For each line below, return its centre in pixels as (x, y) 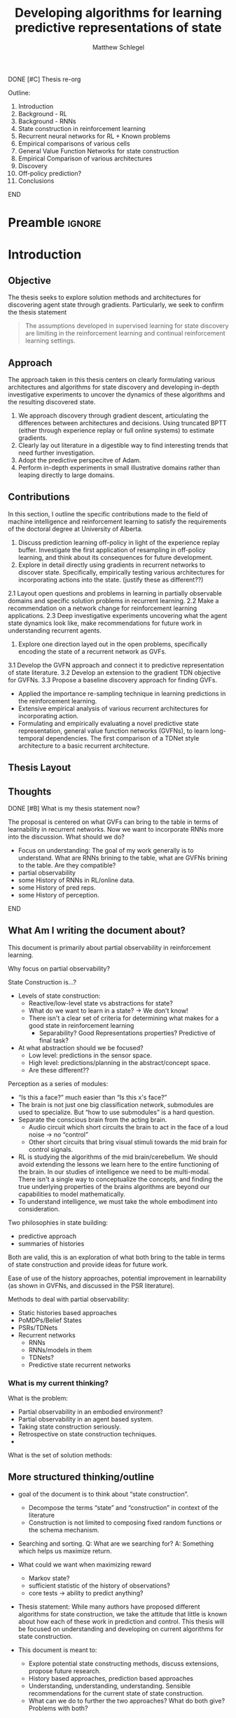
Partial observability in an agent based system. (85, 1420)
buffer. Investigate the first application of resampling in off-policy (112, 550)
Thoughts (30, 791)
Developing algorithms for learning (118, 13)
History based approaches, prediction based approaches (111, 1678)
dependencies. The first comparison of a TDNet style (123, 738)
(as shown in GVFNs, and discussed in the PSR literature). (91, 1285)
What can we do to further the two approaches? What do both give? (127, 1700)
